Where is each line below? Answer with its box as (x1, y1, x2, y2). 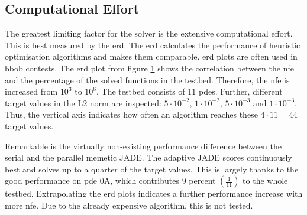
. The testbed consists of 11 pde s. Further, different (96, 85, 283, 97)
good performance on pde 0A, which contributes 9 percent (5, 174, 216, 187)
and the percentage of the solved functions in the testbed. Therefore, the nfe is (5, 73, 290, 86)
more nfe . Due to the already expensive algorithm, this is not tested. (5, 198, 253, 211)
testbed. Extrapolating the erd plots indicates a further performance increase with (5, 187, 303, 200)
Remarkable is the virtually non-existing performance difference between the (5, 139, 282, 152)
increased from (5, 85, 58, 97)
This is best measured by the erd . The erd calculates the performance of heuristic (5, 38, 300, 51)
